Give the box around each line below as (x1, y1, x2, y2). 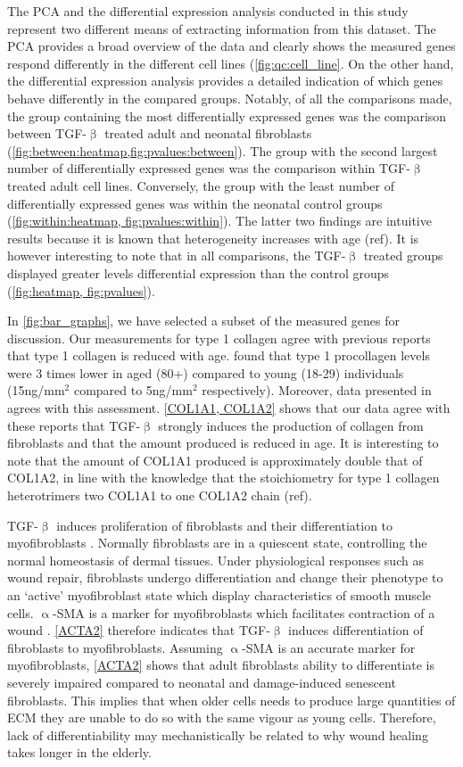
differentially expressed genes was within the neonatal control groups (7, 194, 383, 212)
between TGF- (7, 124, 87, 143)
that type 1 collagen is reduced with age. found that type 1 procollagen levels (7, 346, 430, 365)
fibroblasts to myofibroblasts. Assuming (7, 638, 223, 656)
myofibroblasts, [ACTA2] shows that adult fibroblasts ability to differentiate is (7, 656, 435, 674)
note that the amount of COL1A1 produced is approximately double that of (7, 450, 423, 469)
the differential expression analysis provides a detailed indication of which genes (7, 71, 443, 90)
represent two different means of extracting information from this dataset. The (7, 19, 436, 37)
